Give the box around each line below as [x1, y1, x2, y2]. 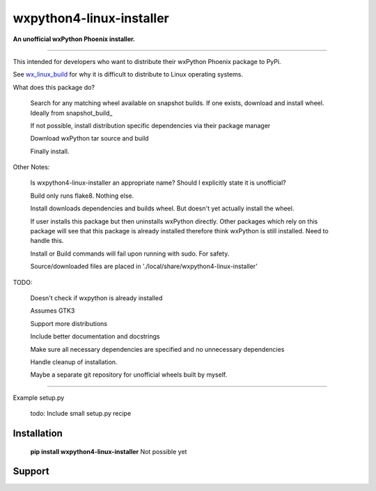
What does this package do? [13, 83, 95, 91]
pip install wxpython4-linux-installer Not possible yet [30, 447, 187, 455]
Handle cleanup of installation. [30, 357, 118, 366]
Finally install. [30, 147, 70, 155]
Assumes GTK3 [30, 306, 75, 315]
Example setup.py [13, 393, 65, 402]
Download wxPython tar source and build [30, 134, 149, 143]
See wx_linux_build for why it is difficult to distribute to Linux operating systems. [13, 70, 244, 79]
